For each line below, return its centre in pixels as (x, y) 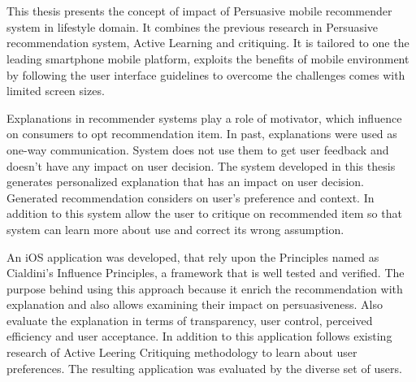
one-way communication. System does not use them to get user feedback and (198, 149)
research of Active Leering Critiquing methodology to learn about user (182, 352)
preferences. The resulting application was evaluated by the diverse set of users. (204, 368)
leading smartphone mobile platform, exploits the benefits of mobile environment (208, 58)
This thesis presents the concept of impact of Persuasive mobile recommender (199, 11)
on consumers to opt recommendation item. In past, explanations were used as (202, 134)
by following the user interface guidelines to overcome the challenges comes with (206, 74)
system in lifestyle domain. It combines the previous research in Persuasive (193, 26)
